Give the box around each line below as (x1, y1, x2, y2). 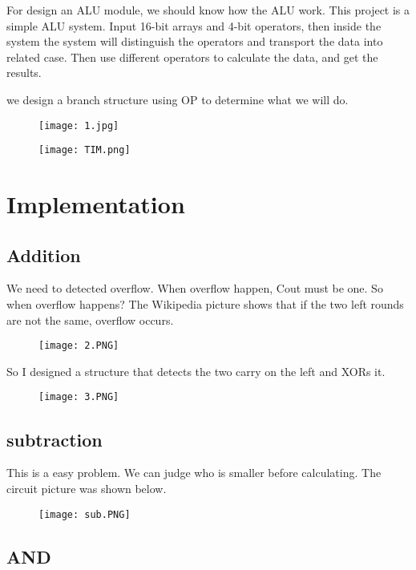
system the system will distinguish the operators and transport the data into (6, 33, 383, 50)
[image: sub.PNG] (38, 508, 131, 520)
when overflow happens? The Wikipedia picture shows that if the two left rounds (6, 296, 404, 313)
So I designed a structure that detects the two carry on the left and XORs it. (6, 362, 386, 379)
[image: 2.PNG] (38, 340, 119, 352)
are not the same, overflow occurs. (6, 311, 174, 328)
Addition (6, 242, 81, 267)
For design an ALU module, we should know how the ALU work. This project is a (6, 2, 410, 18)
